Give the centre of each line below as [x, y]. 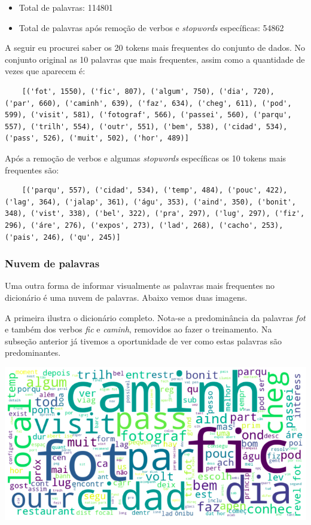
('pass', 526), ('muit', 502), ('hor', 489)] [97, 138]
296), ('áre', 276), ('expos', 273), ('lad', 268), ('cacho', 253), [144, 225]
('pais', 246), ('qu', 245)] [63, 237]
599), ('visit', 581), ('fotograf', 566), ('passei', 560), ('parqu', [148, 115]
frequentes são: [32, 170]
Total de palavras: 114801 [66, 7]
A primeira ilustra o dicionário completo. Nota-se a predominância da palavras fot [155, 317]
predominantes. [33, 352]
